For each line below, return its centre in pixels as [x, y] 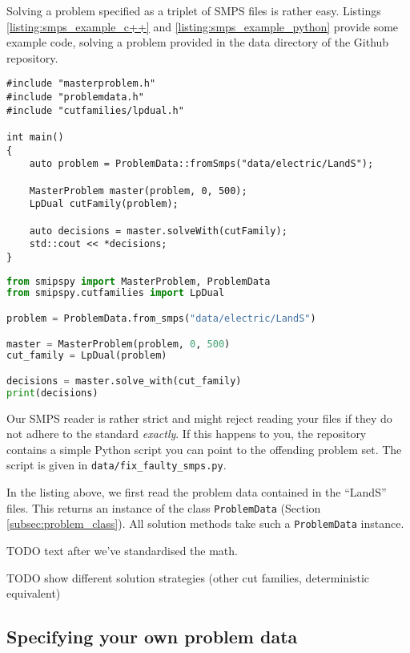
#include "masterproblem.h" [81, 84]
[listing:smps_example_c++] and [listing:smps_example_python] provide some [203, 26]
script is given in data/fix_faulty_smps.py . [117, 465]
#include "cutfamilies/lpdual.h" [95, 110]
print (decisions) [52, 393]
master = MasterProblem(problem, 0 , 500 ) [119, 344]
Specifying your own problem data [152, 637]
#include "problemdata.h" [75, 97]
